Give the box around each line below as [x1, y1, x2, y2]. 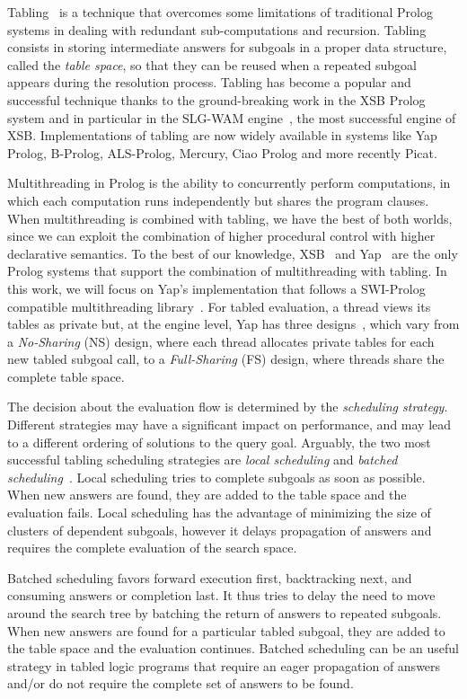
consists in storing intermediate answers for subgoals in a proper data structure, [7, 38, 447, 57]
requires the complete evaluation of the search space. [7, 538, 297, 557]
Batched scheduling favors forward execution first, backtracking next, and [7, 568, 412, 587]
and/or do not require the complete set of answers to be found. [7, 674, 354, 693]
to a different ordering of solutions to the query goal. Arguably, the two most [7, 432, 431, 451]
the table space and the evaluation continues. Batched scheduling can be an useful [7, 639, 459, 658]
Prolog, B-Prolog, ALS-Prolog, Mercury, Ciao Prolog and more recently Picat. [7, 143, 437, 162]
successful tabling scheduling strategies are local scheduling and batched [7, 450, 398, 469]
